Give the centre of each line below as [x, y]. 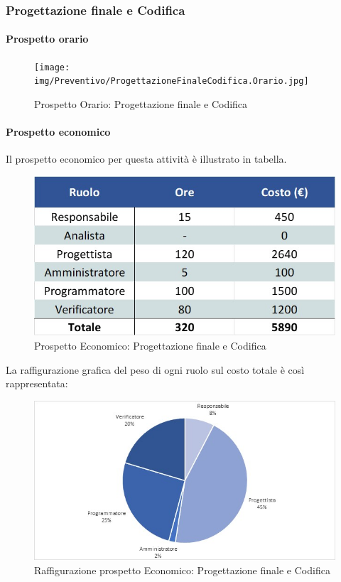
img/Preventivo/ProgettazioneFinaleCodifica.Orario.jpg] [172, 81]
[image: [52, 67]
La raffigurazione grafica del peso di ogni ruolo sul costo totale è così [155, 369]
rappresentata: [37, 383]
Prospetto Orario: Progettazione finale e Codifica [141, 103]
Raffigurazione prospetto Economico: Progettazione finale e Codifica [182, 570]
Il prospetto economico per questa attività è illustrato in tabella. [146, 159]
